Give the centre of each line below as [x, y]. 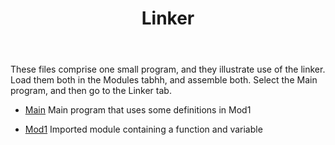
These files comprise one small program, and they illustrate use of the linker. [168, 69]
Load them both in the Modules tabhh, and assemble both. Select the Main [164, 80]
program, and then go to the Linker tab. [91, 91]
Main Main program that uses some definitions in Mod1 [138, 110]
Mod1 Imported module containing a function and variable [143, 129]
